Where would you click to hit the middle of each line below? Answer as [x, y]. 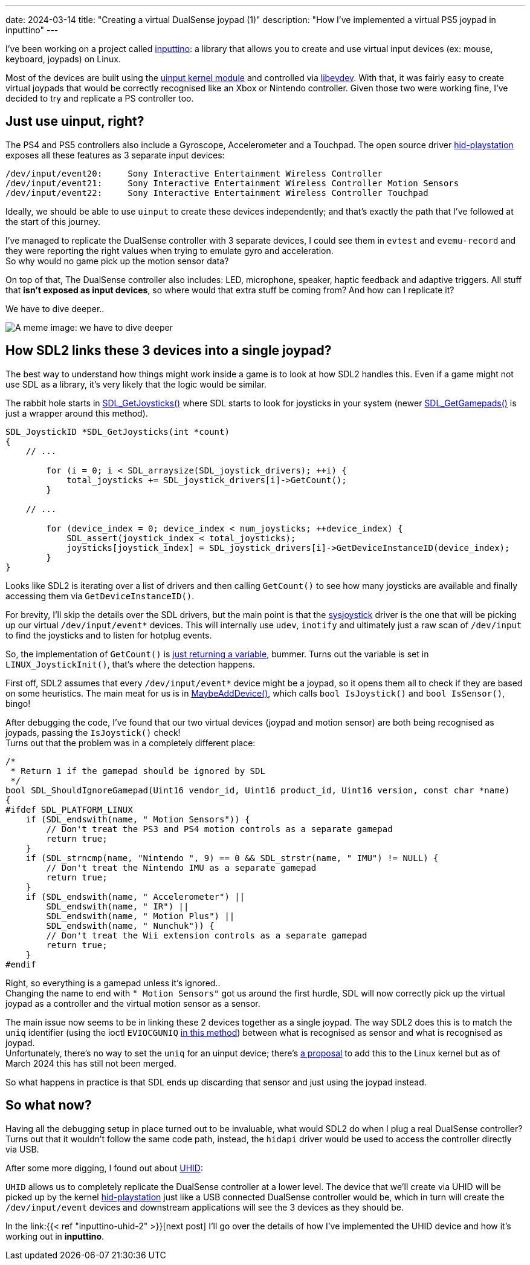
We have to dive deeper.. [55, 308]
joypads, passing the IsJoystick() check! [93, 732]
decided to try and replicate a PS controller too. [100, 98]
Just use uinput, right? [75, 122]
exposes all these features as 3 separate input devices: [115, 155]
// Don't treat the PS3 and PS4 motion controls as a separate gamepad [219, 829]
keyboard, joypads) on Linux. [63, 59]
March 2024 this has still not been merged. [91, 1063]
